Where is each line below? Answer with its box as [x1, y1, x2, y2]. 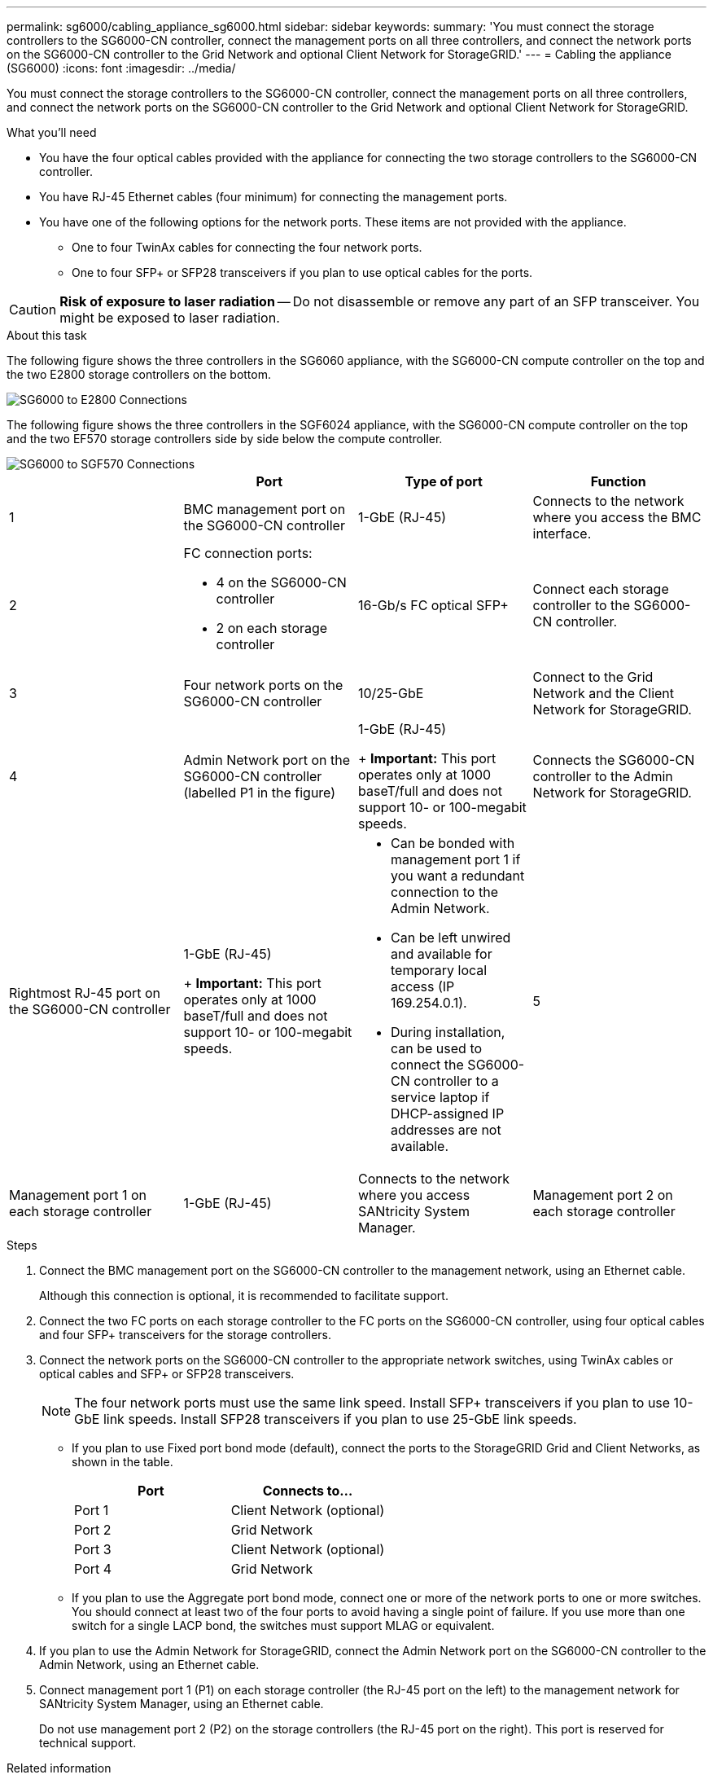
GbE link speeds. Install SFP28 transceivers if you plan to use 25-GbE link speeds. [74, 1411, 577, 1427]
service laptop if [391, 1089, 490, 1105]
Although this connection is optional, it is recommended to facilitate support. [39, 1289, 448, 1302]
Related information [7, 1761, 112, 1775]
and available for [391, 946, 492, 962]
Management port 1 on [9, 1187, 147, 1203]
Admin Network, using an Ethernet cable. [39, 1658, 260, 1671]
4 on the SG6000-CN [216, 574, 347, 591]
